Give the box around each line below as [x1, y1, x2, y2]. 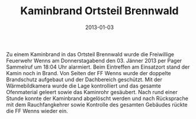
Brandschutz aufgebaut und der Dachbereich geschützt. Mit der [6, 76, 163, 83]
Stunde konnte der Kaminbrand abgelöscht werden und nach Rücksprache [6, 95, 188, 102]
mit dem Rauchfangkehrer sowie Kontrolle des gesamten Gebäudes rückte [6, 101, 188, 108]
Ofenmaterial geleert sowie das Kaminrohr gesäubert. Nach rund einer [6, 88, 178, 95]
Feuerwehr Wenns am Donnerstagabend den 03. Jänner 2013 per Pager [6, 57, 182, 64]
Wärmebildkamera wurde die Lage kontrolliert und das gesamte [6, 82, 161, 89]
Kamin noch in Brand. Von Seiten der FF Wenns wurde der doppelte [6, 69, 172, 76]
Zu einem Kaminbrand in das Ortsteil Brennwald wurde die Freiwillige [6, 50, 175, 57]
